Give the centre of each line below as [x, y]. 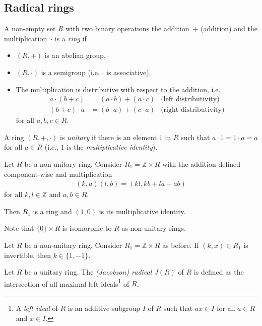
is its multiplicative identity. [142, 211]
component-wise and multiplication [58, 174]
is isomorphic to [87, 228]
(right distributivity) [193, 110]
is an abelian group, [75, 55]
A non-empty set [30, 28]
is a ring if [71, 38]
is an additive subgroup [104, 308]
